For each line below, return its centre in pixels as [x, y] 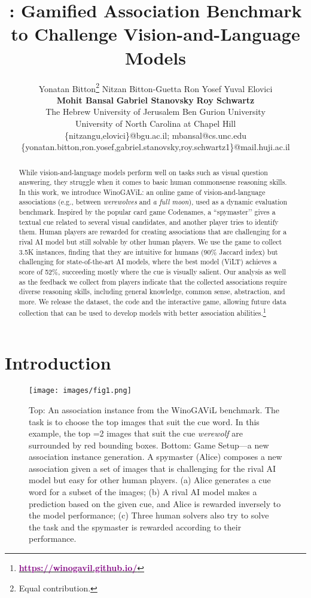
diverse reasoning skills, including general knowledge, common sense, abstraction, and [152, 292]
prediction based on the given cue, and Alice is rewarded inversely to [155, 503]
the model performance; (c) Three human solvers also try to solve [149, 515]
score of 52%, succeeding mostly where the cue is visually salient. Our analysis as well [152, 272]
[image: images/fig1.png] [80, 391]
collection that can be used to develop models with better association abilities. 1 [142, 312]
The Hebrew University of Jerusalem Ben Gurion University [155, 112]
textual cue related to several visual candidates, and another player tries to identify [149, 222]
